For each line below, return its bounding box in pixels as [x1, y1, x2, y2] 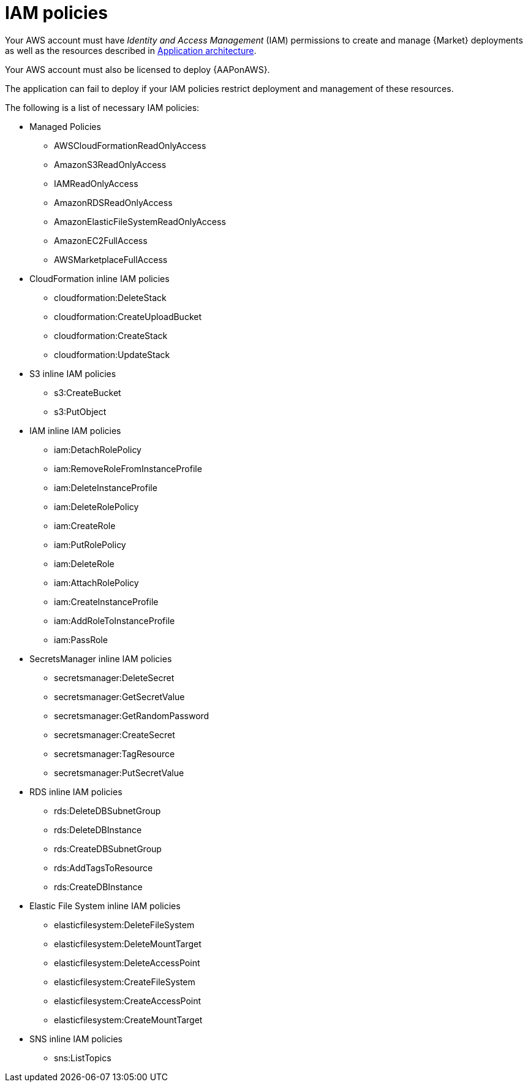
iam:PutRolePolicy [54, 539, 126, 550]
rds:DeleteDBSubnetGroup [54, 805, 161, 816]
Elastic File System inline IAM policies [29, 900, 181, 911]
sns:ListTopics [54, 1052, 111, 1063]
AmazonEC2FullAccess [54, 235, 148, 246]
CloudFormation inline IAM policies [29, 273, 170, 284]
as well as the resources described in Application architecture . [5, 45, 257, 56]
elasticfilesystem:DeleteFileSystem [54, 919, 195, 930]
